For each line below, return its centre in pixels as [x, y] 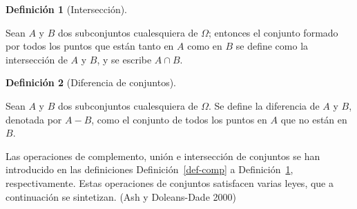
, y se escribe [124, 59]
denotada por [34, 119]
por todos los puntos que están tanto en [90, 46]
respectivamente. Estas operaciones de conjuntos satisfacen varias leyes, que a [170, 182]
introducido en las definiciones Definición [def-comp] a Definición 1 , [149, 169]
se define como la [272, 46]
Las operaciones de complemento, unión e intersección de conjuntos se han [163, 156]
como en [205, 46]
